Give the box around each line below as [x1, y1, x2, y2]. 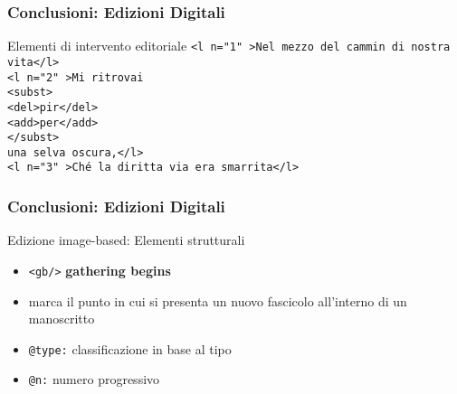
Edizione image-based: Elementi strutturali [7, 230, 245, 249]
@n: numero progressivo [28, 370, 160, 389]
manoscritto [28, 309, 95, 328]
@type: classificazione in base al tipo [28, 339, 232, 358]
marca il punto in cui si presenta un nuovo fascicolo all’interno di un [28, 291, 407, 310]
